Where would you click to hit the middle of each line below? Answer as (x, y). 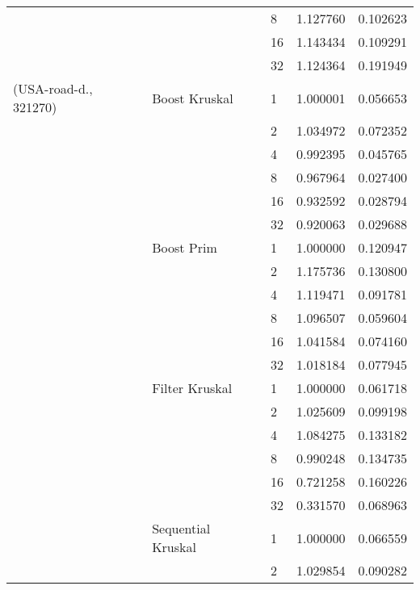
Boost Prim (185, 247)
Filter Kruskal (192, 388)
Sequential (181, 528)
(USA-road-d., (53, 88)
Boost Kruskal (193, 98)
